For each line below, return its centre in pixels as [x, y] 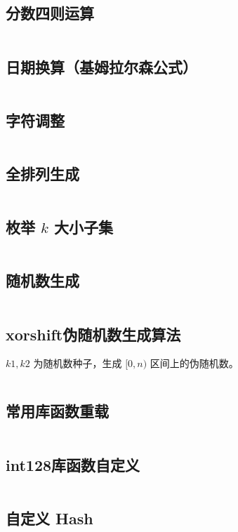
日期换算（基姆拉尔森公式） [101, 66]
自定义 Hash [49, 518]
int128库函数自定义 [73, 464]
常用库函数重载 [57, 411]
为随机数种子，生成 [78, 363]
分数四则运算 [50, 13]
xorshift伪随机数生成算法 [93, 334]
